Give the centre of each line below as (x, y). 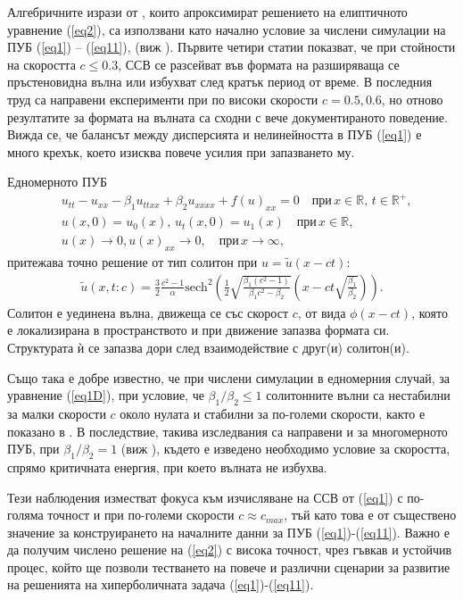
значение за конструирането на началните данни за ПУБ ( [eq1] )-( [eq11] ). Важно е (228, 532)
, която (430, 312)
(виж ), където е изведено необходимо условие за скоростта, (285, 449)
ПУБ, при (33, 449)
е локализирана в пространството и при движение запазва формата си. (198, 330)
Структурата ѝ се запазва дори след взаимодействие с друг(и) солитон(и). (208, 347)
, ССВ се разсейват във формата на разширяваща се (259, 64)
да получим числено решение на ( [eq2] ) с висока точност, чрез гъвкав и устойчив (230, 550)
